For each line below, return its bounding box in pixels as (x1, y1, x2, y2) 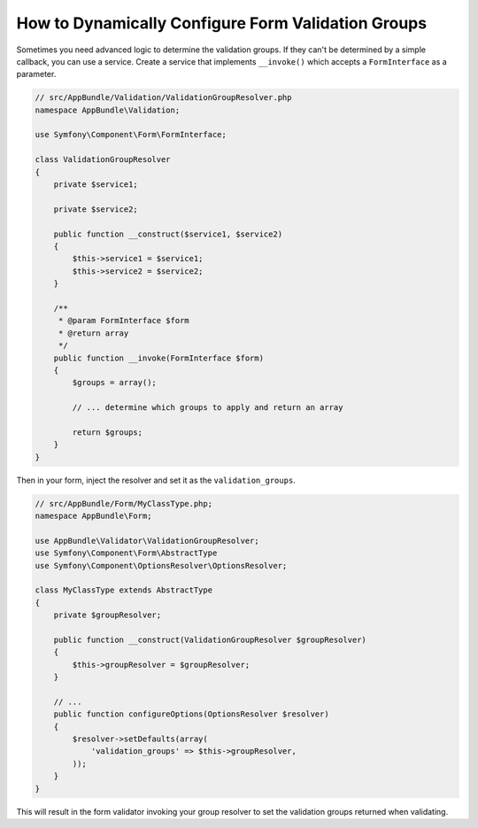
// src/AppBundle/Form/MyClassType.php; (35, 499, 212, 508)
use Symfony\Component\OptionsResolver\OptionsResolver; (35, 561, 288, 570)
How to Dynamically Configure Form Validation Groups (16, 13, 428, 33)
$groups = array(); (72, 377, 157, 388)
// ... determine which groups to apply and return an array (72, 403, 343, 413)
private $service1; (53, 180, 139, 190)
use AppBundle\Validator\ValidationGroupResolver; (35, 536, 260, 546)
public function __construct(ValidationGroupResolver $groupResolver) (53, 634, 367, 645)
